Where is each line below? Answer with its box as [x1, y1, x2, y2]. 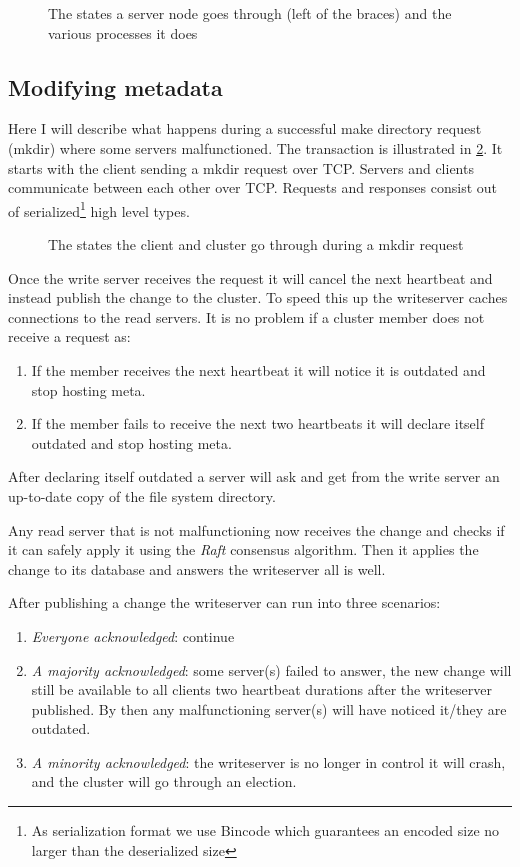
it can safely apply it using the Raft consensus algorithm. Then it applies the [8, 539, 479, 560]
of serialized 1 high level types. [8, 197, 190, 221]
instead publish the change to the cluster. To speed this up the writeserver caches [8, 287, 508, 308]
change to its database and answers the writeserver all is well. [8, 558, 386, 579]
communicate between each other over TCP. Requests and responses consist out [8, 177, 498, 198]
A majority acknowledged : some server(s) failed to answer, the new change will [31, 659, 512, 680]
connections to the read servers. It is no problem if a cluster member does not [8, 306, 485, 327]
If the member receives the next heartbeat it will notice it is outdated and [31, 359, 486, 380]
